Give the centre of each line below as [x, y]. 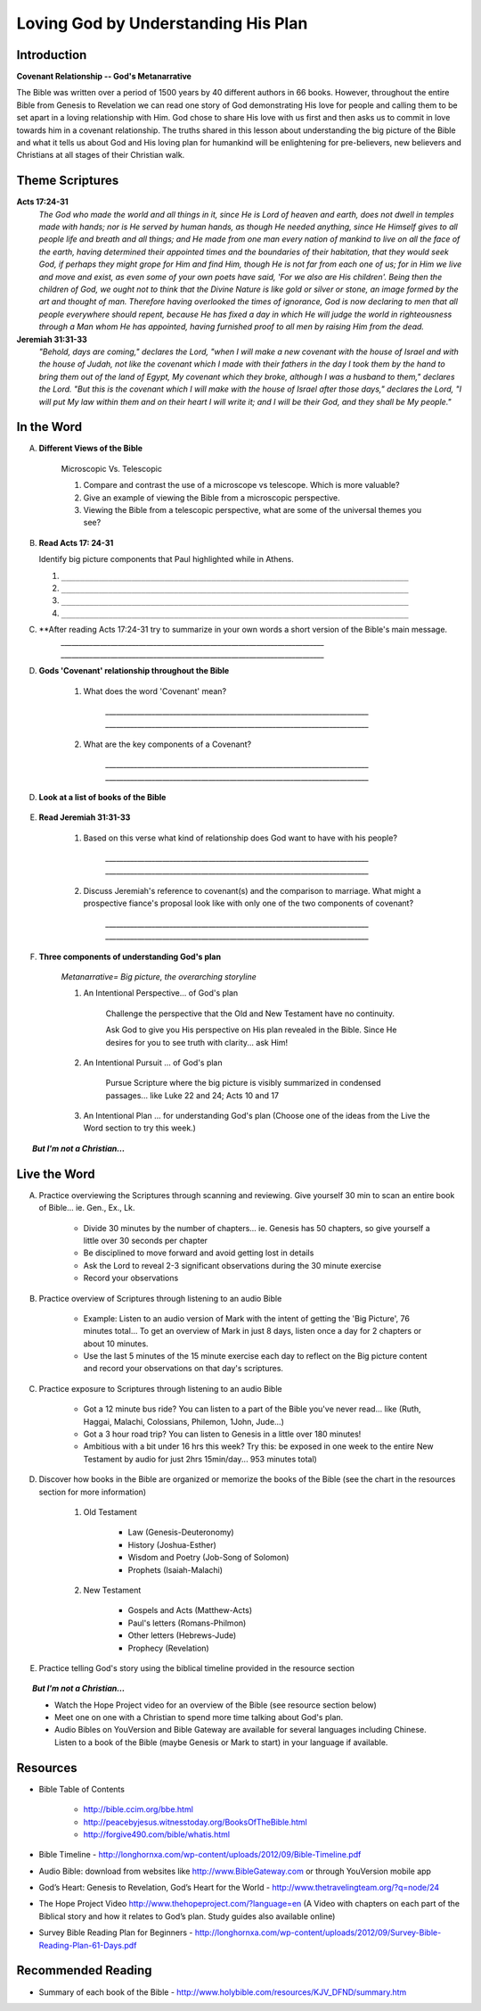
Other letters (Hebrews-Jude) [182, 1635]
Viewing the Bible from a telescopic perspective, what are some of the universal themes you [253, 510]
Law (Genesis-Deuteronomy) [181, 1532]
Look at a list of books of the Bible [102, 798]
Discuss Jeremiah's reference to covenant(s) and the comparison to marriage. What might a [253, 891]
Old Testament [110, 1511]
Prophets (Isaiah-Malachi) [175, 1569]
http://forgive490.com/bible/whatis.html [157, 1834]
